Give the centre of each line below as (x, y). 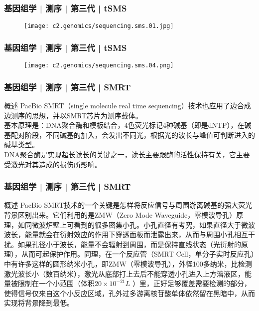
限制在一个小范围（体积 (56, 283)
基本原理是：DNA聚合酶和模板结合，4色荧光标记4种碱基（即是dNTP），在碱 (128, 125)
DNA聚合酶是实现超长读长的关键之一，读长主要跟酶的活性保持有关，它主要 (127, 154)
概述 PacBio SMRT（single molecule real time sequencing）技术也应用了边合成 (128, 105)
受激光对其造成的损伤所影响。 (53, 164)
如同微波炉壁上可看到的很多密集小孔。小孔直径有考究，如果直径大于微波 (136, 224)
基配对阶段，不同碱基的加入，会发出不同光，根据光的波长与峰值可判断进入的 (129, 135)
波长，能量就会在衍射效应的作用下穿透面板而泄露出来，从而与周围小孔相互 (126, 234)
